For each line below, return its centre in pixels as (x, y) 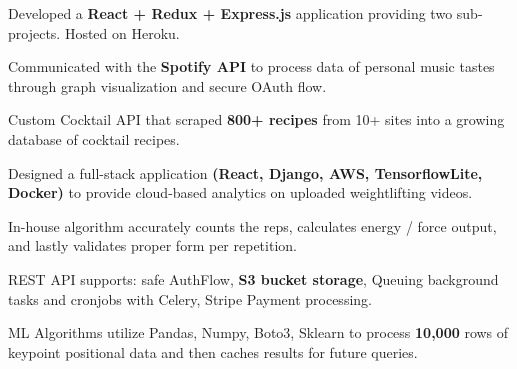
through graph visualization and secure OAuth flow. (167, 85)
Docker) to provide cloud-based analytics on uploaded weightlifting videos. (240, 192)
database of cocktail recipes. (94, 138)
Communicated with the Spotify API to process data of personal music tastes (251, 66)
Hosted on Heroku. (122, 32)
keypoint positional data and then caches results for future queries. (213, 351)
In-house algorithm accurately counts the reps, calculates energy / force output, (252, 225)
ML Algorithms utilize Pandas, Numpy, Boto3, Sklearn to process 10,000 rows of (258, 332)
